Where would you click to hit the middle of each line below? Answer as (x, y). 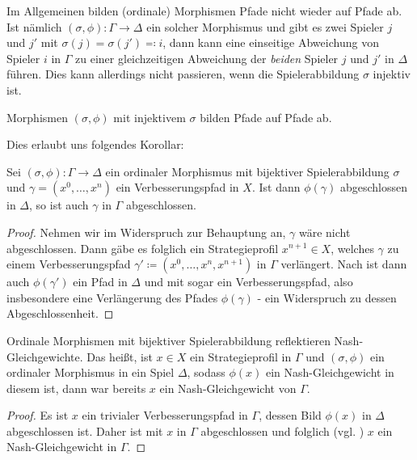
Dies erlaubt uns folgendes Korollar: (95, 144)
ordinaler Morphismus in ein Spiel (91, 372)
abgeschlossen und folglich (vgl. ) (282, 430)
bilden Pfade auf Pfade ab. (266, 117)
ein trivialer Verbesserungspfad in (165, 415)
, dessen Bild (290, 415)
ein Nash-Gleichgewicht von (228, 388)
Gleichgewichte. (45, 356)
